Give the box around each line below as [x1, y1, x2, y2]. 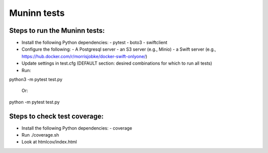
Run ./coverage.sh [21, 132, 60, 138]
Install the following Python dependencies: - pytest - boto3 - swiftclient [21, 40, 168, 46]
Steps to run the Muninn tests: [9, 26, 105, 35]
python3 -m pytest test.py [9, 76, 63, 82]
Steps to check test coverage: [9, 112, 104, 120]
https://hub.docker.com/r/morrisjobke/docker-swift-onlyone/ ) [21, 53, 147, 59]
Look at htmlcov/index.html [21, 139, 77, 145]
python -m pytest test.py [9, 99, 60, 105]
